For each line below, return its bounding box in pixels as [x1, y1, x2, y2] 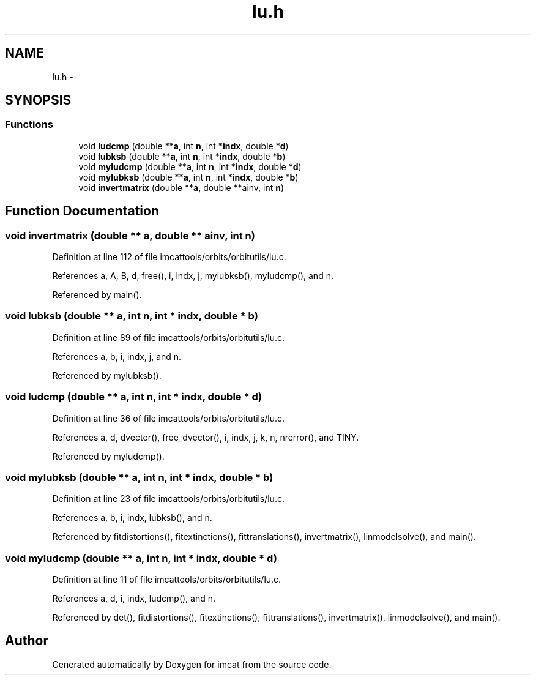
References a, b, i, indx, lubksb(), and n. [52, 512, 212, 523]
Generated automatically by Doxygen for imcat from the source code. [52, 659, 332, 670]
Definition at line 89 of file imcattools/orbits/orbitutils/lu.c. [52, 332, 285, 343]
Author [5, 633, 48, 649]
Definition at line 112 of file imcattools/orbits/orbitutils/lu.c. [52, 252, 286, 263]
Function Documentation [5, 203, 159, 219]
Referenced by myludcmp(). [52, 450, 165, 461]
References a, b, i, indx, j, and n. [52, 351, 182, 362]
